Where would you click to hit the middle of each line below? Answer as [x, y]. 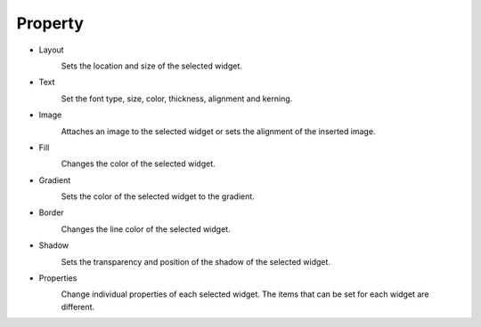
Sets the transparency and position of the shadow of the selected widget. [196, 261]
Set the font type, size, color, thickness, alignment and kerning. [177, 99]
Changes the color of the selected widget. [138, 163]
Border [51, 212]
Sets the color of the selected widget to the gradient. [158, 196]
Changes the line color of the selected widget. [146, 229]
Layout [51, 50]
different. [78, 307]
